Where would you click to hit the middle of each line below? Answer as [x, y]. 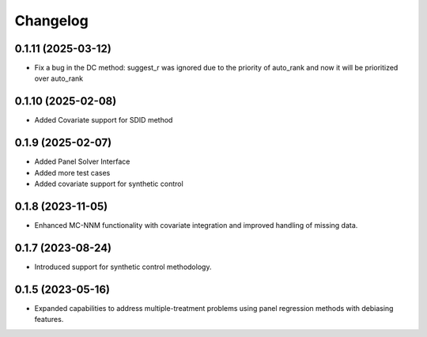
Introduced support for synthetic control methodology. [123, 267]
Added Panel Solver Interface [82, 161]
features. [49, 320]
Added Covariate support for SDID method [104, 120]
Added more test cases [72, 172]
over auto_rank [59, 78]
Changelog [51, 21]
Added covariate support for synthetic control [109, 184]
